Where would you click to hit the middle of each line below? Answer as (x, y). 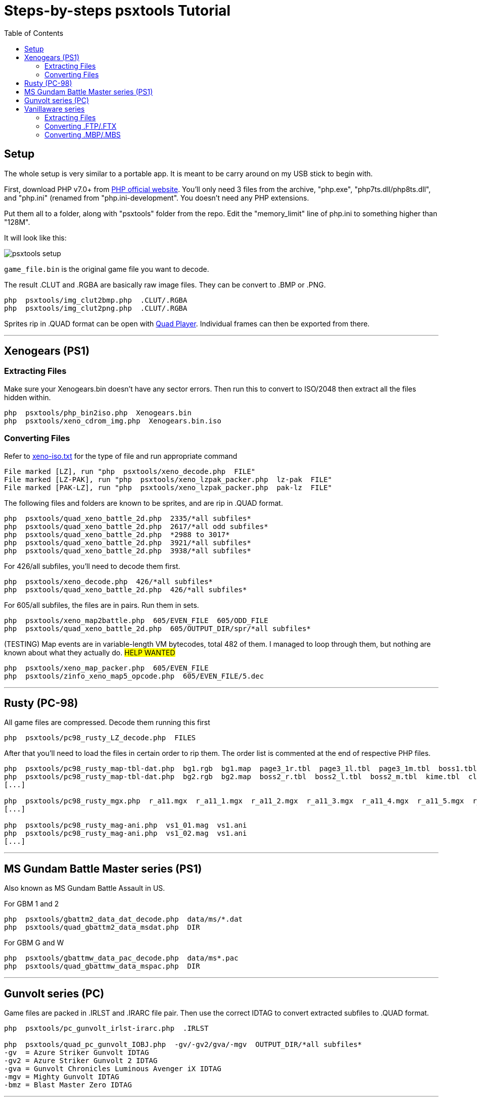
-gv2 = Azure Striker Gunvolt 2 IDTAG (81, 1061)
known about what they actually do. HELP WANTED (90, 652)
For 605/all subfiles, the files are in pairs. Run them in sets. (102, 605)
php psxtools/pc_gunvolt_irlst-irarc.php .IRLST (106, 1028)
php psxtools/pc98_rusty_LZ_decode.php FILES (100, 738)
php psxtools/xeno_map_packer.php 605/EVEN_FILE (106, 668)
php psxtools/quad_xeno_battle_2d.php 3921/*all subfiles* (128, 542)
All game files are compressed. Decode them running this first (107, 723)
